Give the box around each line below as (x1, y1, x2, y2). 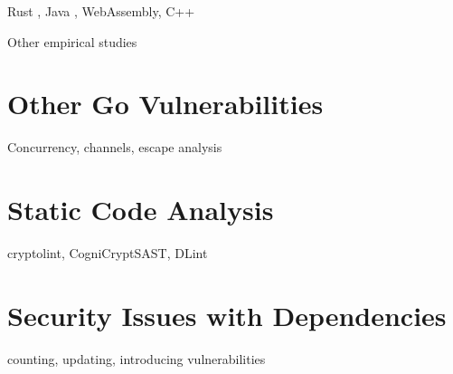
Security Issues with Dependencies (7, 296, 447, 333)
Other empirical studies (7, 32, 137, 51)
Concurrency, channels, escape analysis (7, 138, 222, 157)
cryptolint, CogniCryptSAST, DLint (7, 244, 208, 263)
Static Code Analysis (7, 191, 274, 228)
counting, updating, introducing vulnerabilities (7, 349, 266, 368)
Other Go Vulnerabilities (7, 85, 324, 122)
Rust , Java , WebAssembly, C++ (7, 2, 195, 20)
